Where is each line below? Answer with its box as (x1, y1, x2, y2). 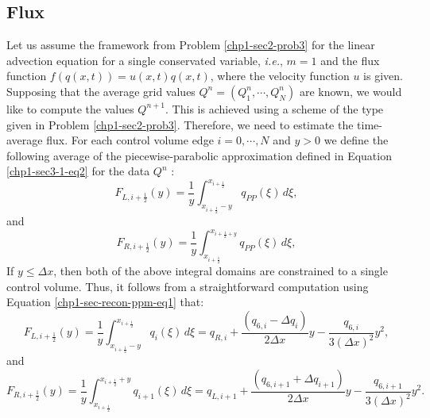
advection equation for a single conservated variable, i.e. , (6, 52, 283, 68)
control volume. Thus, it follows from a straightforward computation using (6, 278, 369, 294)
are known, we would (299, 82, 402, 99)
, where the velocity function (210, 67, 350, 84)
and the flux (320, 52, 380, 68)
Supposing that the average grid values (6, 82, 196, 99)
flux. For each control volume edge (46, 132, 214, 148)
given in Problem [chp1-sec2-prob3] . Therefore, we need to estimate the (6, 116, 354, 132)
